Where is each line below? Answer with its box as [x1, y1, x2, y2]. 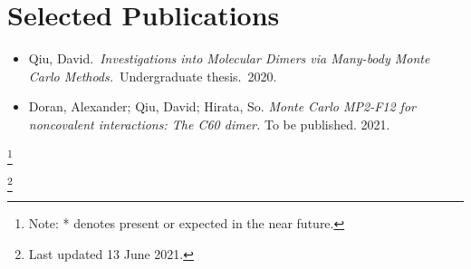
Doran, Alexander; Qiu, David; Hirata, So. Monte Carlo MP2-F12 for [28, 97, 416, 116]
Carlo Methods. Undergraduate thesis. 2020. [28, 66, 277, 85]
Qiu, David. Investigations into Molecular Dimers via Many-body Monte [28, 49, 430, 68]
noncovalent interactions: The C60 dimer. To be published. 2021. [28, 114, 390, 133]
